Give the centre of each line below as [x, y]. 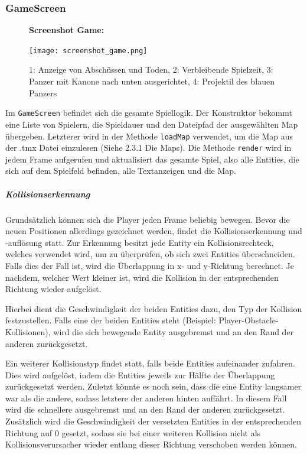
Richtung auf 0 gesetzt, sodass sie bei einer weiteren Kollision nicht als [133, 432]
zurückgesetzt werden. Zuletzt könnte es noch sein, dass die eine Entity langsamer [153, 386]
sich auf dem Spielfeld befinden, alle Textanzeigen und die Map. [121, 171]
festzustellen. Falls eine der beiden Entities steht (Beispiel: [111, 320]
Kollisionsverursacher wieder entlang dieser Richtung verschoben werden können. [151, 444]
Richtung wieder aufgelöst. [53, 289]
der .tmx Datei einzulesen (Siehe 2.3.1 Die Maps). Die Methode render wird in [148, 147]
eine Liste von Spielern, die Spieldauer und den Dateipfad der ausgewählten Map [152, 124]
